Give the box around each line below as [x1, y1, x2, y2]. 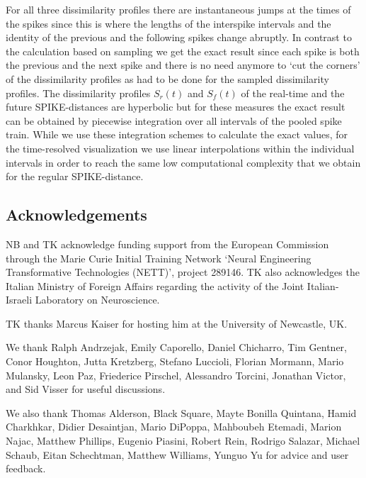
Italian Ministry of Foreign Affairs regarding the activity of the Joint [6, 278, 304, 293]
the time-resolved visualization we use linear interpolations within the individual [6, 140, 355, 155]
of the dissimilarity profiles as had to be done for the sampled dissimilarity [6, 71, 329, 86]
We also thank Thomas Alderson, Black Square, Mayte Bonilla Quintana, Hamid [6, 405, 357, 420]
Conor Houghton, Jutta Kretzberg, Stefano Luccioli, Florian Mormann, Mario [6, 354, 344, 369]
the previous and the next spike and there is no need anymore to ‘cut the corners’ [6, 57, 360, 72]
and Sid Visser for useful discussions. [6, 382, 166, 396]
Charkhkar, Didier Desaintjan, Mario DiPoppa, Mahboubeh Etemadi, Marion [6, 419, 342, 434]
